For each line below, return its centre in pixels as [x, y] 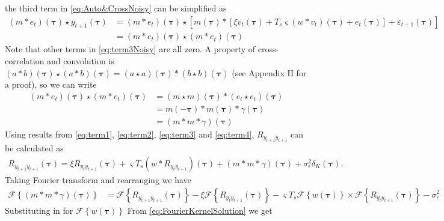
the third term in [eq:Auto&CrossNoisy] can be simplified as [116, 8]
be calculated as [34, 148]
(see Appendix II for [269, 72]
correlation [25, 61]
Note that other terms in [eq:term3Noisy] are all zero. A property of [130, 49]
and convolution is [81, 61]
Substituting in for [39, 210]
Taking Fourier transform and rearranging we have [98, 179]
